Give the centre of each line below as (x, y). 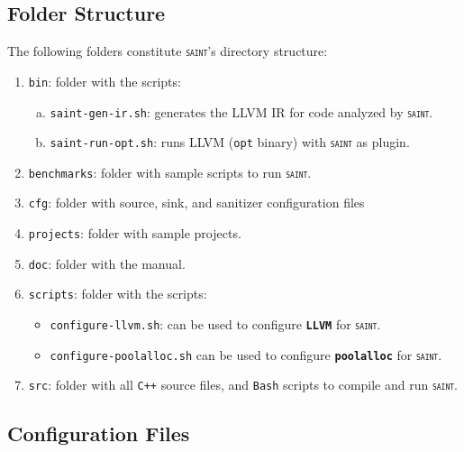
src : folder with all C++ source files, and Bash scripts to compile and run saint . (243, 385)
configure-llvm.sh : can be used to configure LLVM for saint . (215, 324)
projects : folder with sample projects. (135, 233)
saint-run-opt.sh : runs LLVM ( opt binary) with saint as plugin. (230, 142)
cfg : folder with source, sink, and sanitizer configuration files (196, 203)
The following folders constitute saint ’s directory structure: (168, 51)
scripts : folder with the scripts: (118, 294)
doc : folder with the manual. (107, 263)
